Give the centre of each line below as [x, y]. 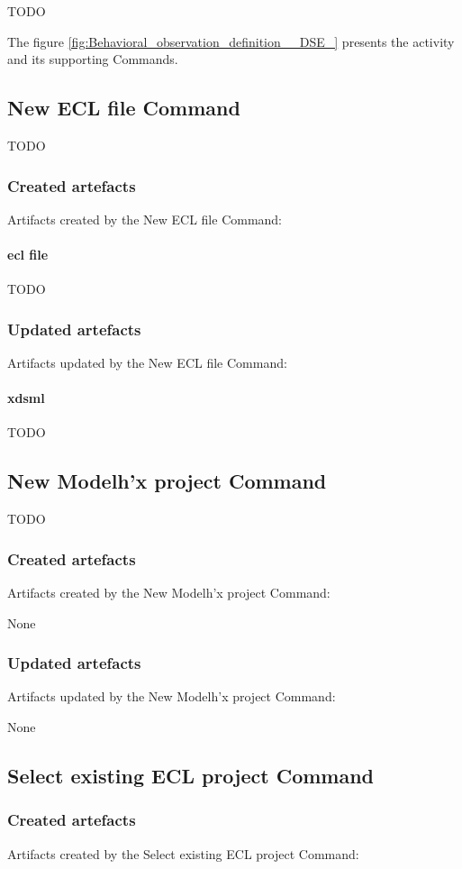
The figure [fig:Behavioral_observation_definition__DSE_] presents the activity [231, 41]
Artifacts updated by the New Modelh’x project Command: [172, 696]
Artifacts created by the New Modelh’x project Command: [169, 592]
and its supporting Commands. [93, 59]
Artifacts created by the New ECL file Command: [145, 219]
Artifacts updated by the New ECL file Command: [147, 362]
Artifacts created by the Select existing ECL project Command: [183, 853]
